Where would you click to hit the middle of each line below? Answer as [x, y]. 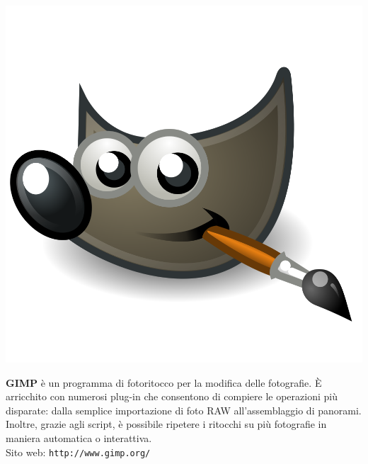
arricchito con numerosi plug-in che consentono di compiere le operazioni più [172, 396]
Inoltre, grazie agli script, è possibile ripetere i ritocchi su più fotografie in [166, 424]
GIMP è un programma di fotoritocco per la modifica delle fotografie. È [164, 382]
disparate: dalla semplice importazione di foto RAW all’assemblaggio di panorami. [184, 410]
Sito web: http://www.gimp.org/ [78, 452]
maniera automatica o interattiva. [79, 437]
